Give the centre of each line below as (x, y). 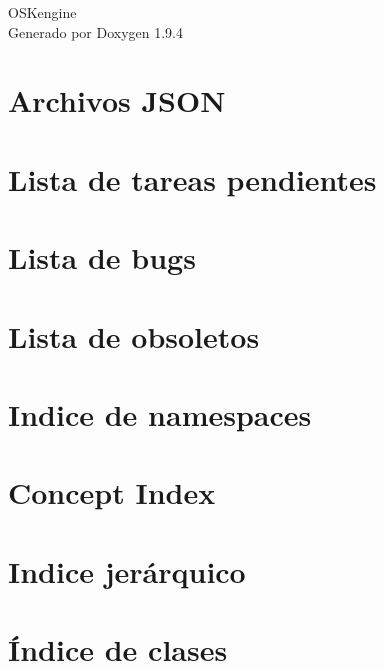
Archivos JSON (117, 100)
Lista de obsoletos (134, 335)
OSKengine (42, 12)
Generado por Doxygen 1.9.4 (95, 31)
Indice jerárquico (127, 570)
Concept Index (112, 492)
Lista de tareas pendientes (192, 178)
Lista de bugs (102, 257)
